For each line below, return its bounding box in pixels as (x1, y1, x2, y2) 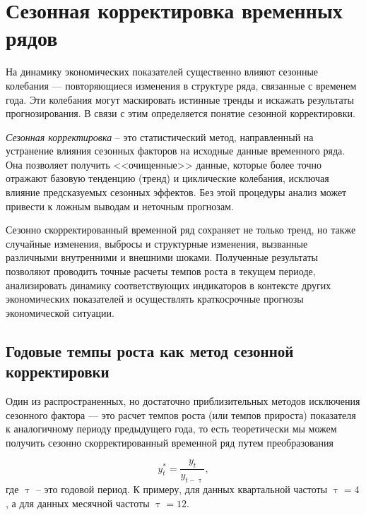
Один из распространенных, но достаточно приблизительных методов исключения (6, 394, 360, 408)
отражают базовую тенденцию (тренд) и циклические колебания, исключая (6, 171, 329, 186)
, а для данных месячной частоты (6, 495, 150, 510)
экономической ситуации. (6, 305, 114, 320)
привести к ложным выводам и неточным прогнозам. (6, 198, 234, 213)
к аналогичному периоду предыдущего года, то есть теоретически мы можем (6, 421, 337, 436)
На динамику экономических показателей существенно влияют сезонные (6, 64, 319, 79)
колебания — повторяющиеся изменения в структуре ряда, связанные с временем (6, 78, 357, 92)
